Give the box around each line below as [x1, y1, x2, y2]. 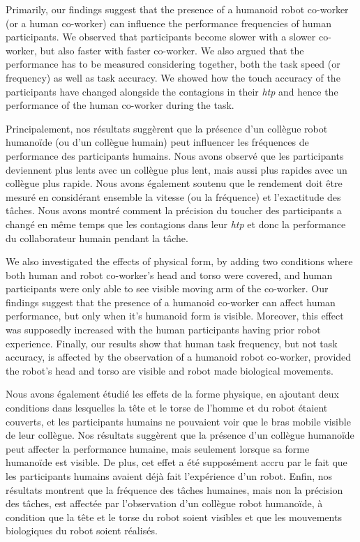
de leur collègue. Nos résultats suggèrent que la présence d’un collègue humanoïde [6, 428, 354, 442]
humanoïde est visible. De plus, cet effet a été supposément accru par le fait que [6, 455, 347, 469]
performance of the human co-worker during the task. [6, 98, 234, 112]
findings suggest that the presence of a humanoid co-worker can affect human [6, 294, 336, 309]
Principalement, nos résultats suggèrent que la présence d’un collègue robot [6, 121, 328, 135]
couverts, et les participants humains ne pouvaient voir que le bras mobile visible [6, 414, 351, 428]
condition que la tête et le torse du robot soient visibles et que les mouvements [6, 509, 342, 524]
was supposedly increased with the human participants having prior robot [6, 322, 321, 337]
